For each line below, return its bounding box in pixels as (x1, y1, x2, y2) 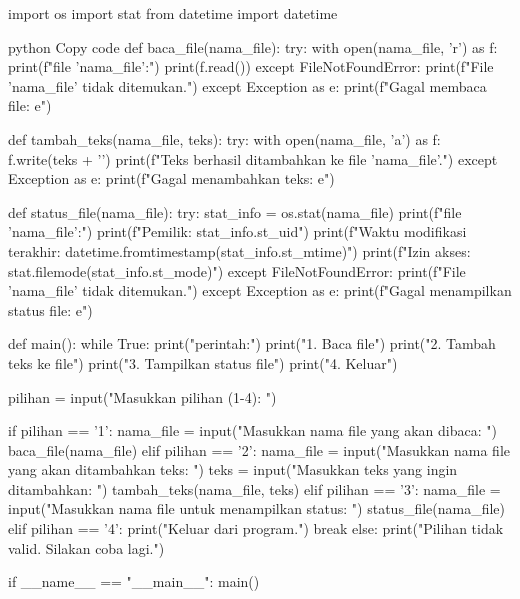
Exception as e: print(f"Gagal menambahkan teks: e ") (8, 168, 335, 189)
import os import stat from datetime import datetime (8, 3, 338, 23)
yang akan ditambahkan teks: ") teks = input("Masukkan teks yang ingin (8, 459, 458, 480)
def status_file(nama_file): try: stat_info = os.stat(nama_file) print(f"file (8, 201, 462, 222)
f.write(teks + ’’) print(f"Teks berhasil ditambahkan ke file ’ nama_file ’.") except (8, 148, 498, 169)
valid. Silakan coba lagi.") (8, 537, 165, 558)
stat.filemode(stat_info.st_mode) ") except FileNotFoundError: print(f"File (8, 260, 466, 281)
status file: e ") (8, 299, 93, 320)
